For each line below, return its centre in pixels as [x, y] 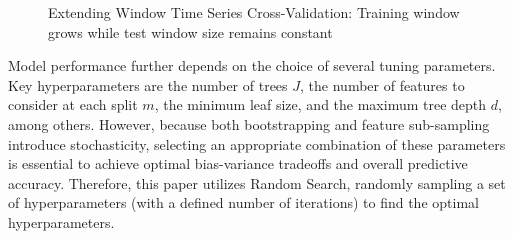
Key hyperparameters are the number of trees [148, 84]
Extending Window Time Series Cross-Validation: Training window [254, 12]
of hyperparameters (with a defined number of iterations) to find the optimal [243, 202]
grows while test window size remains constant [190, 31]
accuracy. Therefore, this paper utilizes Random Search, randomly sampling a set [257, 182]
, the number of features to [382, 84]
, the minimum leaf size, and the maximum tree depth [320, 104]
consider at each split [73, 104]
